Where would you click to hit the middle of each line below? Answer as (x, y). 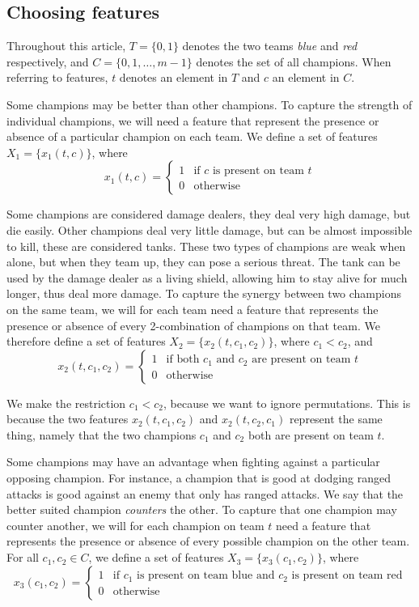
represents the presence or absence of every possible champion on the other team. (208, 541)
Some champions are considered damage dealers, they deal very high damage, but (209, 214)
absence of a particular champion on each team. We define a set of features (192, 136)
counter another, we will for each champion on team (135, 525)
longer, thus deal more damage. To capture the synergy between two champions (204, 293)
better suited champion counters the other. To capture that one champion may (202, 509)
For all (23, 557)
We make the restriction (66, 403)
